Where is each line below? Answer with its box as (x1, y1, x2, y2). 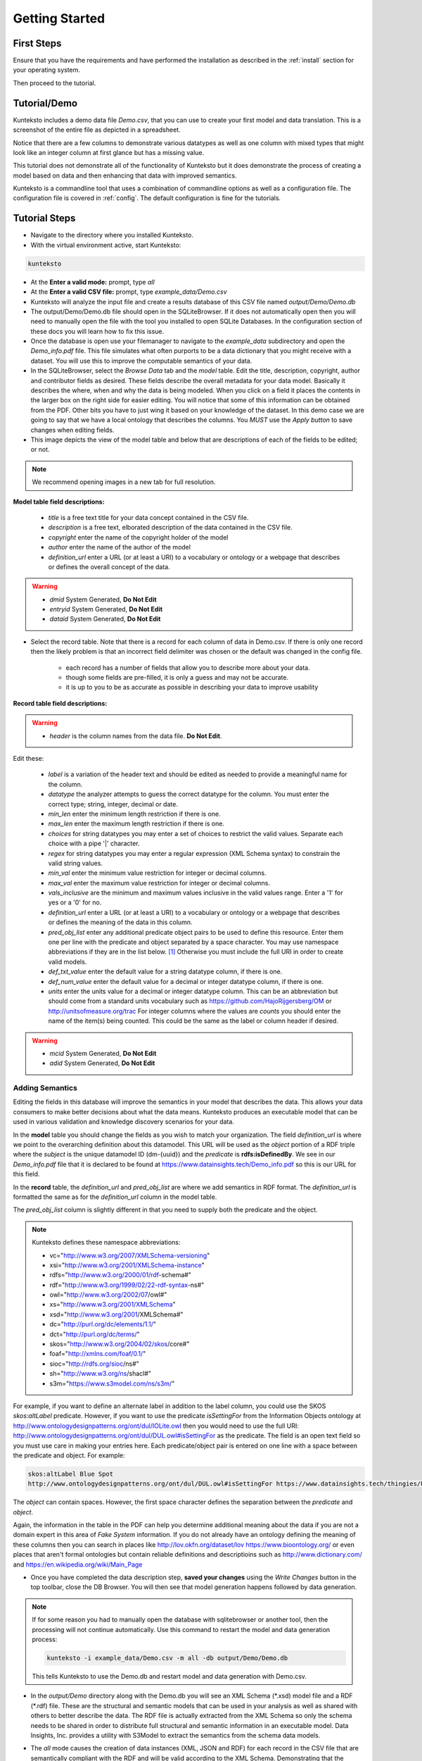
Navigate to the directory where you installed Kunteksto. (30, 231, 193, 239)
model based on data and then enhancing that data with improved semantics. (13, 171, 237, 180)
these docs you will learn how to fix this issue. (30, 327, 165, 335)
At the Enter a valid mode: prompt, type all (30, 278, 155, 286)
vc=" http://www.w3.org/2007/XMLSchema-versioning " (49, 1251, 210, 1259)
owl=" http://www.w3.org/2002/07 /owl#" (49, 1290, 167, 1299)
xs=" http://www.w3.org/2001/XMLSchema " (49, 1300, 176, 1309)
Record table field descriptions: (13, 699, 108, 707)
